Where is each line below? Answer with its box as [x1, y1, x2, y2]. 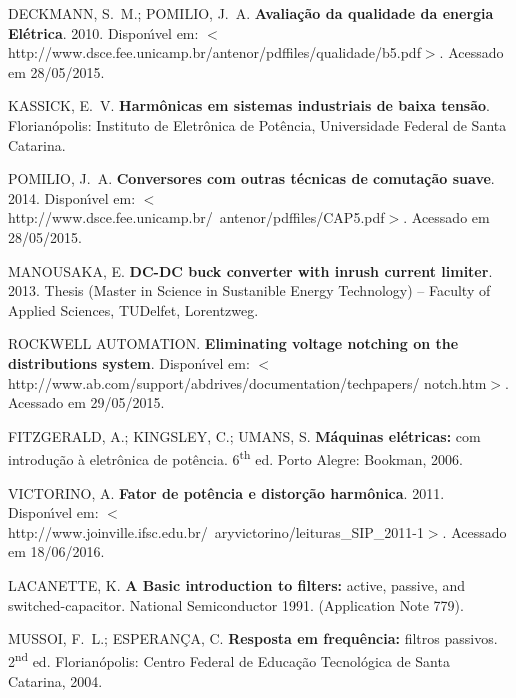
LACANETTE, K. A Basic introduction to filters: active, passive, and [8, 574, 466, 595]
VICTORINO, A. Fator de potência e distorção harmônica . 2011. [8, 482, 445, 503]
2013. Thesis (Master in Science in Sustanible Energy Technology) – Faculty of [8, 280, 491, 301]
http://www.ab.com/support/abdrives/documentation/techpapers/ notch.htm [8, 372, 487, 393]
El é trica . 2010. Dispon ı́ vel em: [8, 22, 199, 43]
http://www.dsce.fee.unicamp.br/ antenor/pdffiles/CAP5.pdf [8, 207, 385, 228]
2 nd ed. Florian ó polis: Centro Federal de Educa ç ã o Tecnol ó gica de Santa [8, 648, 450, 672]
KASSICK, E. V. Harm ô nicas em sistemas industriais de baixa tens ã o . [8, 95, 491, 116]
